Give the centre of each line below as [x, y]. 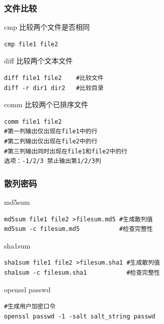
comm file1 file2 [33, 121]
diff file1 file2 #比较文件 [54, 78]
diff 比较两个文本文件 [38, 61]
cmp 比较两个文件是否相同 [47, 27]
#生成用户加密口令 [30, 307]
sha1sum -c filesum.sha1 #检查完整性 [82, 272]
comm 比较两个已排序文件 [46, 104]
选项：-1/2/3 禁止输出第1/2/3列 [53, 161]
